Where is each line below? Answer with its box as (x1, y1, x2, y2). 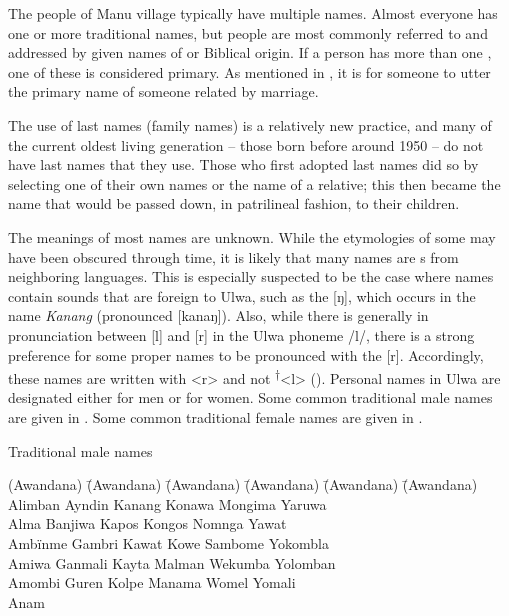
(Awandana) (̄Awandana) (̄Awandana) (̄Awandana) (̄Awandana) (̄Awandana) (8, 474, 478, 495)
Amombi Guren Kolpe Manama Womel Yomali (8, 572, 296, 593)
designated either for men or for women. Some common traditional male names (8, 387, 493, 408)
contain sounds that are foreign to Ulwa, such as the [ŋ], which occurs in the (8, 285, 476, 306)
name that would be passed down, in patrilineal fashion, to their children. (8, 193, 460, 214)
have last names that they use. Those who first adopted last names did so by (8, 154, 479, 175)
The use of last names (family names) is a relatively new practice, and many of (8, 114, 492, 135)
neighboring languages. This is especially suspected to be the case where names (8, 266, 494, 287)
